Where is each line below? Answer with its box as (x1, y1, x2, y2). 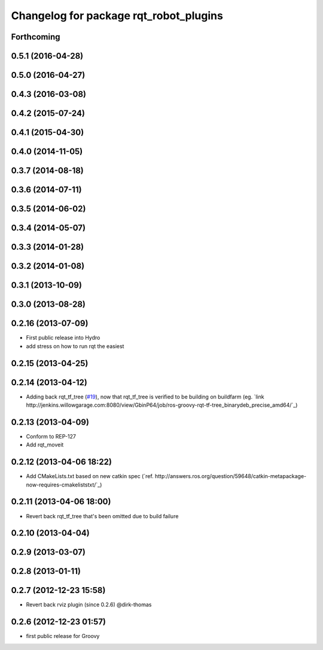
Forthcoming (11, 32, 60, 42)
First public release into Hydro (26, 334, 100, 341)
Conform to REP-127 (26, 433, 76, 440)
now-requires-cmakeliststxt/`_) (26, 481, 102, 488)
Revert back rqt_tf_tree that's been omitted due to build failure (26, 512, 179, 519)
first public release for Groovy (26, 633, 100, 640)
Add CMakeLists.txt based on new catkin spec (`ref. (26, 473, 154, 480)
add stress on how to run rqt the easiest (26, 342, 124, 350)
